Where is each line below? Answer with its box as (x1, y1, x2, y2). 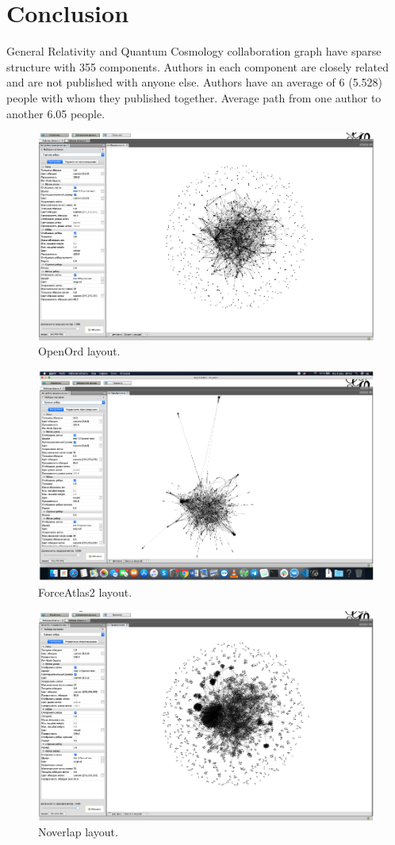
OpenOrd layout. (38, 343, 121, 359)
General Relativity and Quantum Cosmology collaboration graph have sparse (6, 43, 382, 60)
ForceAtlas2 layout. (38, 583, 132, 600)
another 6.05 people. (6, 105, 105, 121)
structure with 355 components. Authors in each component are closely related (6, 58, 389, 75)
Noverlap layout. (38, 824, 118, 840)
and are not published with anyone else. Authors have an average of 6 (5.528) (6, 74, 383, 90)
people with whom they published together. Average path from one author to (6, 89, 382, 106)
